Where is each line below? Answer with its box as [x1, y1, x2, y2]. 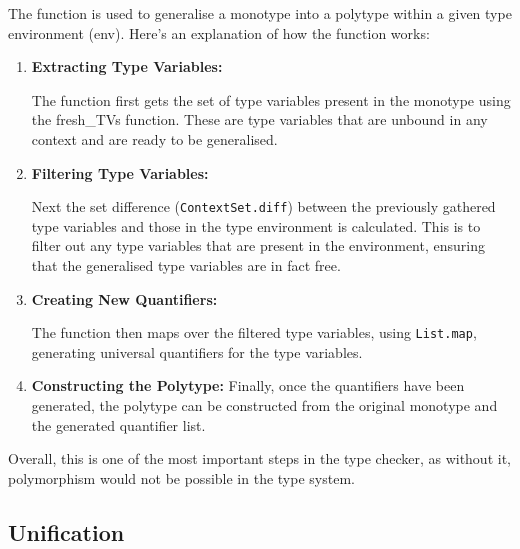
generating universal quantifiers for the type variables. [31, 341, 363, 362]
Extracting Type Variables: [31, 56, 223, 77]
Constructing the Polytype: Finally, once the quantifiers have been [31, 375, 465, 396]
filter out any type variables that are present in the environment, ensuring [31, 235, 485, 256]
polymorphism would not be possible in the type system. [8, 467, 355, 488]
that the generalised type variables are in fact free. [31, 255, 341, 275]
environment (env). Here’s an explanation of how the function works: [8, 22, 430, 43]
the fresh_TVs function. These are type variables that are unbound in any [31, 109, 488, 130]
